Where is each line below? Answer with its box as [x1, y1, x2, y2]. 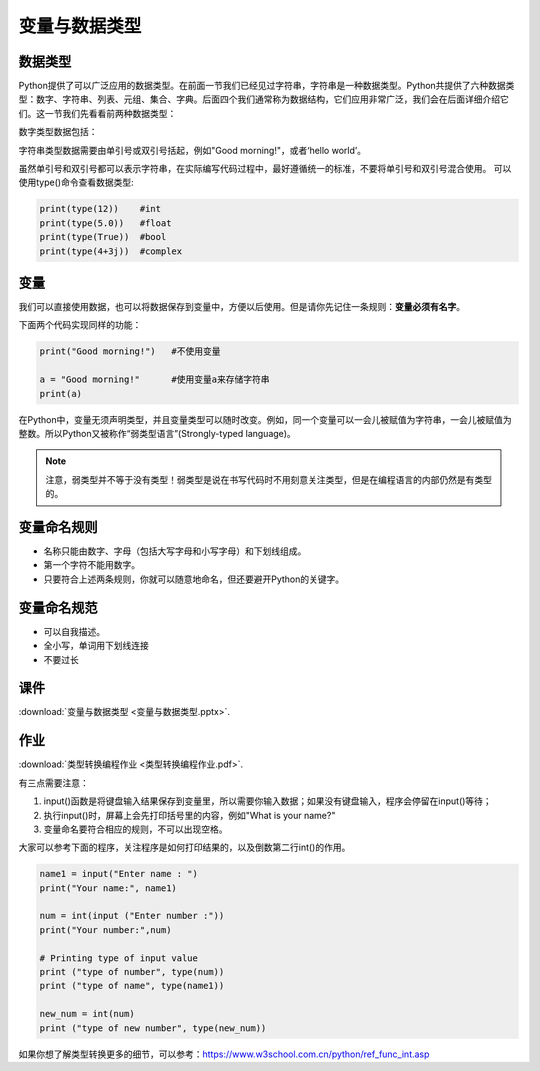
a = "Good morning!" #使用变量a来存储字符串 [39, 374, 270, 385]
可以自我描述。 [43, 625, 105, 637]
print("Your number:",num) [39, 924, 172, 935]
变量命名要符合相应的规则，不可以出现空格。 [43, 823, 228, 835]
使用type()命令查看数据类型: [18, 176, 134, 189]
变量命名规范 [18, 599, 98, 616]
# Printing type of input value [39, 952, 199, 964]
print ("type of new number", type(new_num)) [39, 1022, 267, 1034]
